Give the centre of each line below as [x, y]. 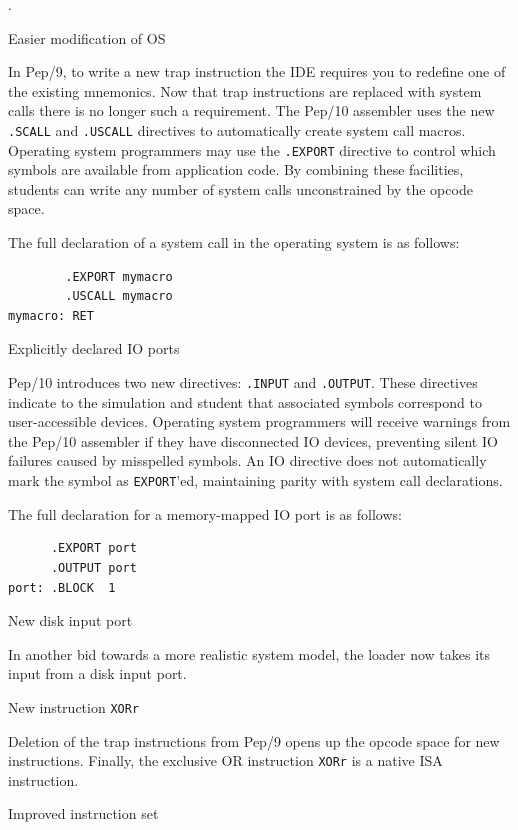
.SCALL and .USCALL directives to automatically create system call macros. [237, 129]
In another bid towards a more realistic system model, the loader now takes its [249, 653]
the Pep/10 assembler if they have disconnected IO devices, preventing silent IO [253, 440]
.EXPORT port [93, 548]
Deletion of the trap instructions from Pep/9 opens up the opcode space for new [254, 740]
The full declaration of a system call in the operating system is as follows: [234, 242]
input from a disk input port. [97, 673]
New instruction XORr [74, 706]
